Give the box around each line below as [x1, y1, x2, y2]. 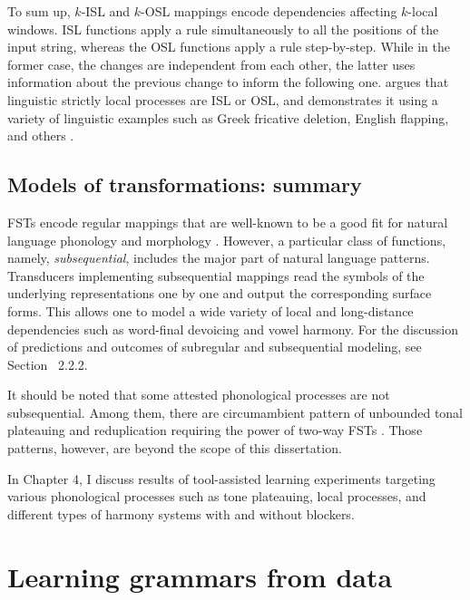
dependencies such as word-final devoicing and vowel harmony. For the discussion [7, 319, 458, 338]
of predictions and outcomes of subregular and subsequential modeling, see [7, 337, 422, 356]
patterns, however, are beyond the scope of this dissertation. [7, 439, 342, 458]
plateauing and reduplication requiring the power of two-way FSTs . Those [7, 421, 423, 440]
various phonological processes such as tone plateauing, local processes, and [7, 487, 426, 506]
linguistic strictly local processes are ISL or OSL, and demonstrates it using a [7, 90, 438, 109]
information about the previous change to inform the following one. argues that [7, 73, 449, 92]
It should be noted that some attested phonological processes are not [7, 385, 390, 404]
